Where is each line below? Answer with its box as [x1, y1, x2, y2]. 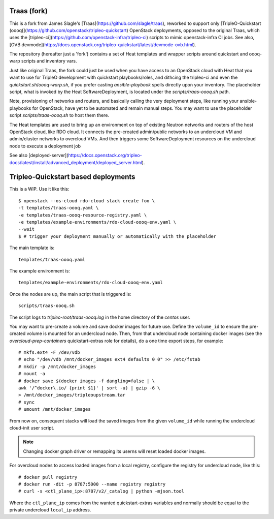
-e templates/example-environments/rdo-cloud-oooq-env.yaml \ [18, 219, 177, 225]
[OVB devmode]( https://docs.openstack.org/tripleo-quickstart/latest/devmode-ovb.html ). [9, 41, 196, 48]
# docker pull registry [18, 474, 78, 480]
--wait [18, 226, 35, 232]
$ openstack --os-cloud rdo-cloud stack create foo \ [18, 198, 155, 203]
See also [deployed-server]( [9, 152, 68, 159]
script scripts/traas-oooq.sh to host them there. [9, 112, 109, 118]
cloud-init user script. [9, 425, 55, 431]
